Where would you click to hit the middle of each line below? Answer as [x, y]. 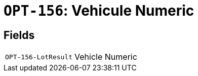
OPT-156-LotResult [39, 57]
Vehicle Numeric [106, 57]
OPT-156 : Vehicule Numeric [99, 11]
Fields [19, 35]
